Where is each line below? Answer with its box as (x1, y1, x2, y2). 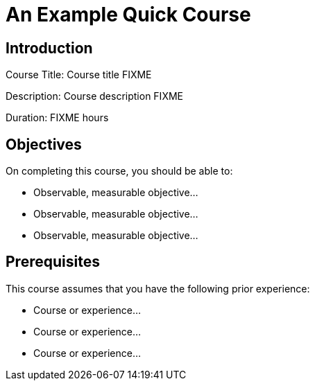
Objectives (6, 135, 82, 153)
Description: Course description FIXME (6, 90, 183, 103)
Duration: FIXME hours (6, 112, 109, 124)
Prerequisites (6, 253, 100, 271)
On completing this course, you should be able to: (6, 165, 233, 177)
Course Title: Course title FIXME (6, 69, 152, 81)
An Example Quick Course (6, 3, 251, 26)
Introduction (6, 39, 93, 57)
